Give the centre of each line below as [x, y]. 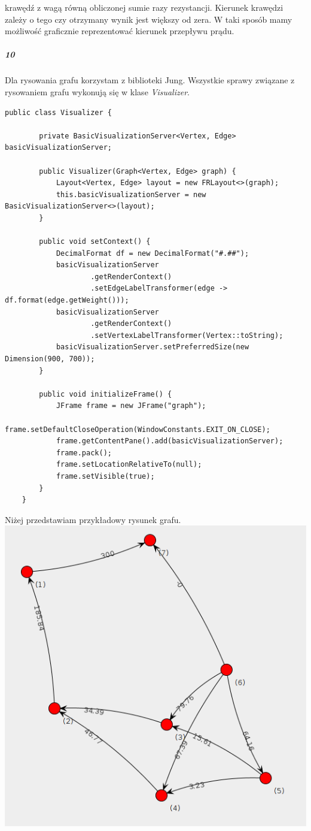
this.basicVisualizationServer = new [131, 194]
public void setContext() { [95, 242]
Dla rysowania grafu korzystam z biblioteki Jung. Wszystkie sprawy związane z [150, 80]
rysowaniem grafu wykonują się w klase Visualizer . [97, 91]
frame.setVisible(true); [105, 476]
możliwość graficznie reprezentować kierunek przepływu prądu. [120, 31]
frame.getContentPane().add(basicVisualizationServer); [170, 441]
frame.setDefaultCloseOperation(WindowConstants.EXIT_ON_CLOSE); [138, 429]
